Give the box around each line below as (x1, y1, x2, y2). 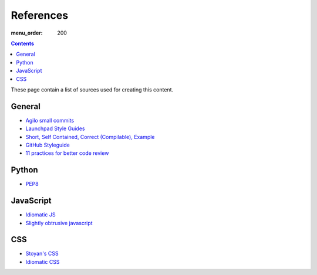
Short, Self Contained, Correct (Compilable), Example (25, 133, 155, 140)
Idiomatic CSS (25, 258, 60, 265)
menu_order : (11, 29, 43, 36)
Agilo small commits (25, 117, 75, 124)
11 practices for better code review (25, 150, 109, 157)
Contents (11, 40, 35, 47)
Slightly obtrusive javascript (25, 219, 93, 226)
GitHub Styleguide (25, 141, 70, 148)
